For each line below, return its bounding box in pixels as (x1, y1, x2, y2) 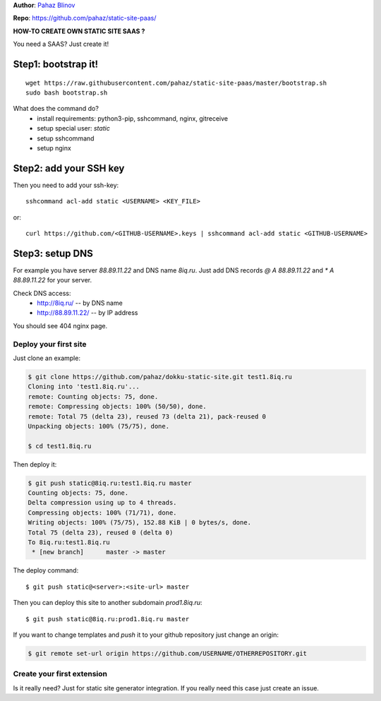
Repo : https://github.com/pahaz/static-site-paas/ (13, 14, 157, 23)
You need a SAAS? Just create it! (13, 40, 109, 49)
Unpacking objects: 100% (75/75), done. (28, 422, 169, 430)
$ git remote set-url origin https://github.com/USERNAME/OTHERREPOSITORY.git (28, 649, 307, 657)
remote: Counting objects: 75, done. (28, 393, 159, 400)
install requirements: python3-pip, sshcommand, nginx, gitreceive (37, 114, 229, 123)
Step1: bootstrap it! (13, 58, 99, 70)
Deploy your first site (13, 339, 87, 349)
